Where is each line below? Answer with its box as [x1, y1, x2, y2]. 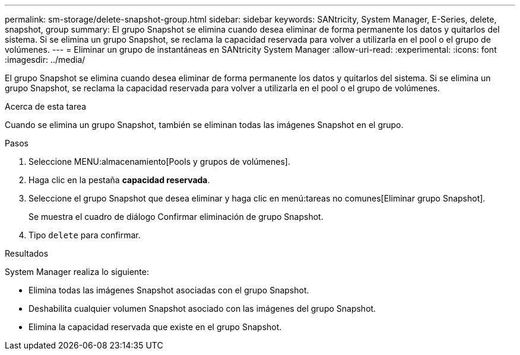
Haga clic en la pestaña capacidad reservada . [28, 175, 210, 185]
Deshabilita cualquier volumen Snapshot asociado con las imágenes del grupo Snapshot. [28, 303, 376, 314]
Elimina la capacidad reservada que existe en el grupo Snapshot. [28, 322, 282, 332]
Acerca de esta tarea [5, 101, 87, 111]
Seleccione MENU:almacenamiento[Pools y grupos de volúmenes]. [28, 156, 290, 167]
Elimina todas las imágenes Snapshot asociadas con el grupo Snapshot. [28, 285, 309, 295]
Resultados [5, 248, 49, 258]
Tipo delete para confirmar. [28, 230, 141, 240]
